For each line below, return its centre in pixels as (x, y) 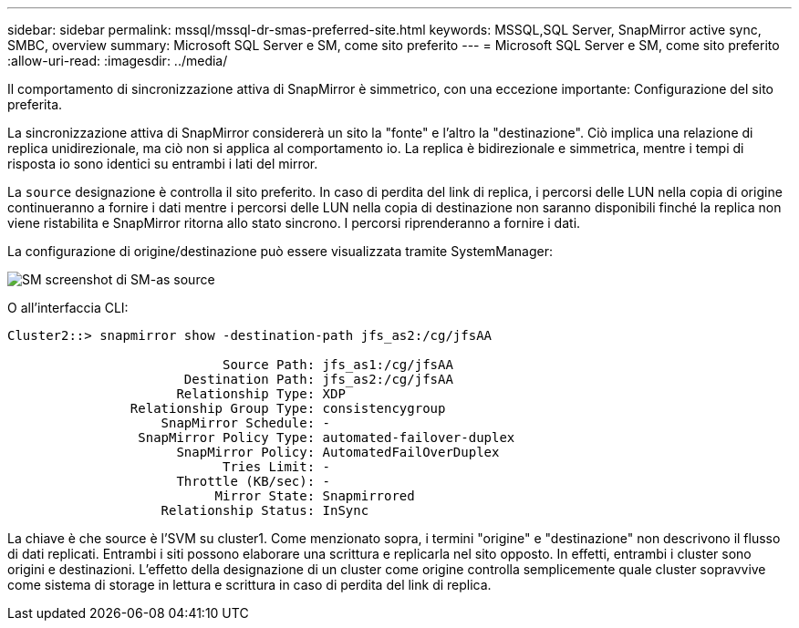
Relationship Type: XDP (261, 394)
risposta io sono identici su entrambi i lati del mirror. (163, 164)
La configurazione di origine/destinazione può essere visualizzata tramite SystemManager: (280, 251)
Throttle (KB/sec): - (254, 481)
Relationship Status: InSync (265, 510)
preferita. (35, 104)
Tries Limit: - (277, 467)
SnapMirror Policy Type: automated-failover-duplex (327, 438)
